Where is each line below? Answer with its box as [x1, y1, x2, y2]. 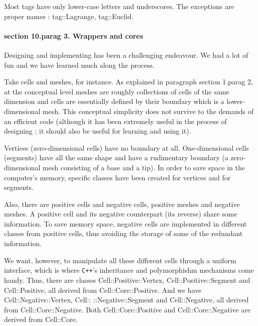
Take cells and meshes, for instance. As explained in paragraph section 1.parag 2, [4, 76, 253, 87]
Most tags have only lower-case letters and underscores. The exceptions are [4, 1, 234, 11]
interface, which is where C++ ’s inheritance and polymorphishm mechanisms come [4, 265, 254, 275]
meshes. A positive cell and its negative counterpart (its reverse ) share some [4, 208, 237, 219]
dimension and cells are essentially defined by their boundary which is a [4, 96, 224, 106]
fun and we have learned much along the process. [4, 59, 155, 70]
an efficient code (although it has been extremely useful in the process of [4, 116, 227, 126]
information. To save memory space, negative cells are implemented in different [4, 218, 247, 229]
